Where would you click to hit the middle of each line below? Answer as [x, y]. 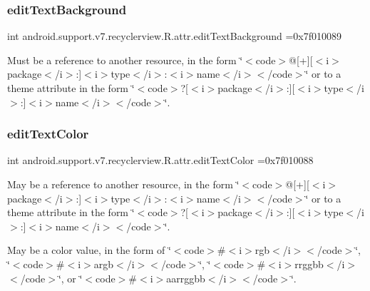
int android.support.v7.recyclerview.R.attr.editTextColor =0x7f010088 [160, 160]
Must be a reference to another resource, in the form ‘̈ [125, 60]
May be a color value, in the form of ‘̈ [89, 250]
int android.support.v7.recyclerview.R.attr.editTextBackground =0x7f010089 [175, 36]
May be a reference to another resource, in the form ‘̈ [123, 184]
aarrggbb [186, 278]
